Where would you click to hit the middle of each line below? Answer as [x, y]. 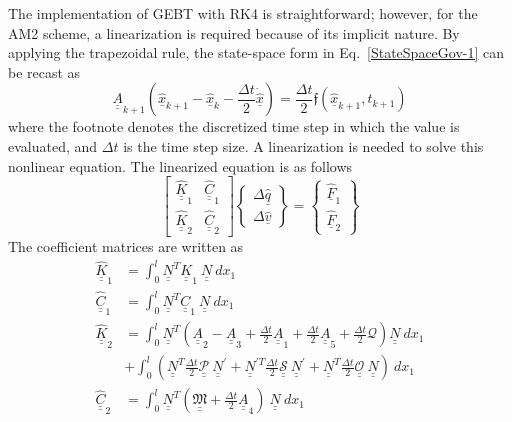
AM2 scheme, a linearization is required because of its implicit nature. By [234, 32]
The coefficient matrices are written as [126, 246]
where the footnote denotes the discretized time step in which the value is [234, 126]
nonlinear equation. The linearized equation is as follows [180, 165]
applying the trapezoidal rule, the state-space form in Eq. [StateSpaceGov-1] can [256, 52]
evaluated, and [53, 145]
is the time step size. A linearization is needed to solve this [303, 145]
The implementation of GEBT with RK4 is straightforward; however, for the [243, 13]
